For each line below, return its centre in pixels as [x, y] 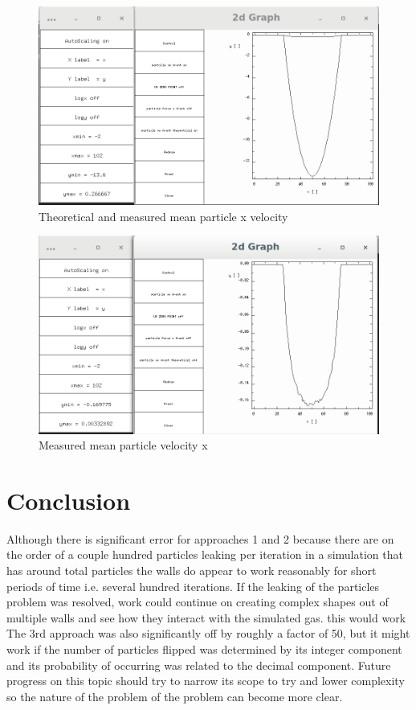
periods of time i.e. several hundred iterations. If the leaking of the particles [193, 586]
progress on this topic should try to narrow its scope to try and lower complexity [206, 681]
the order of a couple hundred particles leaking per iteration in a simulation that [205, 554]
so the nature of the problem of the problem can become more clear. [175, 696]
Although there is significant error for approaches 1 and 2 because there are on [200, 538]
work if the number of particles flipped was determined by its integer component [204, 649]
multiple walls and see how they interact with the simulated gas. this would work [206, 617]
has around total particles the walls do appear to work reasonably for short [192, 570]
